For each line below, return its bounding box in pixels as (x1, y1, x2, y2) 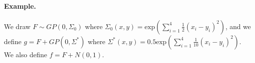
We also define (4, 49, 47, 59)
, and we (225, 21, 251, 31)
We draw (4, 21, 31, 31)
